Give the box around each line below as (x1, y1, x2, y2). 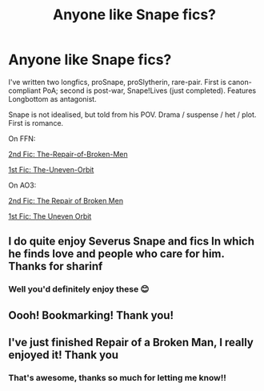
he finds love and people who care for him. (8, 247, 225, 261)
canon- (227, 77, 252, 87)
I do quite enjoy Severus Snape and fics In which (8, 235, 254, 248)
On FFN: (8, 134, 36, 143)
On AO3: (8, 180, 37, 190)
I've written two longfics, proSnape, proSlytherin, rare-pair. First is (8, 77, 226, 87)
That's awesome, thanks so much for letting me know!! (8, 372, 226, 383)
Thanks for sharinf (8, 260, 103, 273)
